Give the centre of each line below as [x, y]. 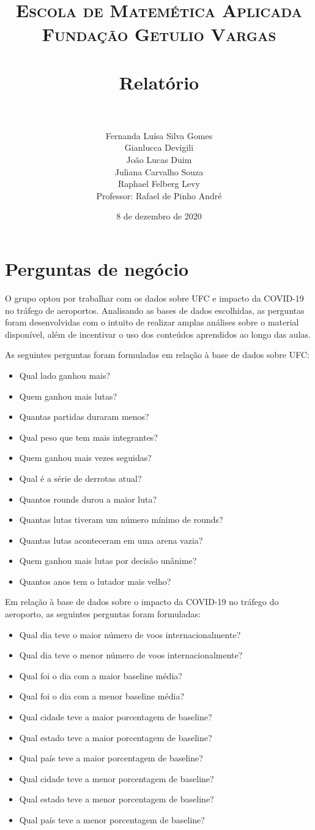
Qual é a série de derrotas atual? [80, 478]
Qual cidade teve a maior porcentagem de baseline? [116, 717]
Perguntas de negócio [97, 269]
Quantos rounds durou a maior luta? [88, 499]
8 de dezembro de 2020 [159, 216]
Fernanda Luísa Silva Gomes [159, 135]
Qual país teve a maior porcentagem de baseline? [111, 758]
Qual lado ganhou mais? [65, 375]
